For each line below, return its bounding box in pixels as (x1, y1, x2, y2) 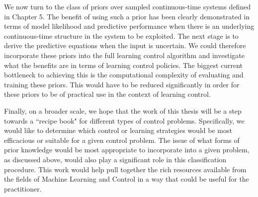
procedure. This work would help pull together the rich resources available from (4, 164, 247, 174)
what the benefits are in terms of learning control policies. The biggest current (4, 60, 243, 70)
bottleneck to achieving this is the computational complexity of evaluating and (4, 69, 244, 80)
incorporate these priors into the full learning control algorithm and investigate (4, 50, 245, 60)
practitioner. (4, 183, 42, 194)
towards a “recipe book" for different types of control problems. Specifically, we (4, 115, 245, 126)
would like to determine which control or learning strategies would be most (4, 125, 232, 135)
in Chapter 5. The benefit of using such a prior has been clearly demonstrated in (4, 11, 250, 21)
